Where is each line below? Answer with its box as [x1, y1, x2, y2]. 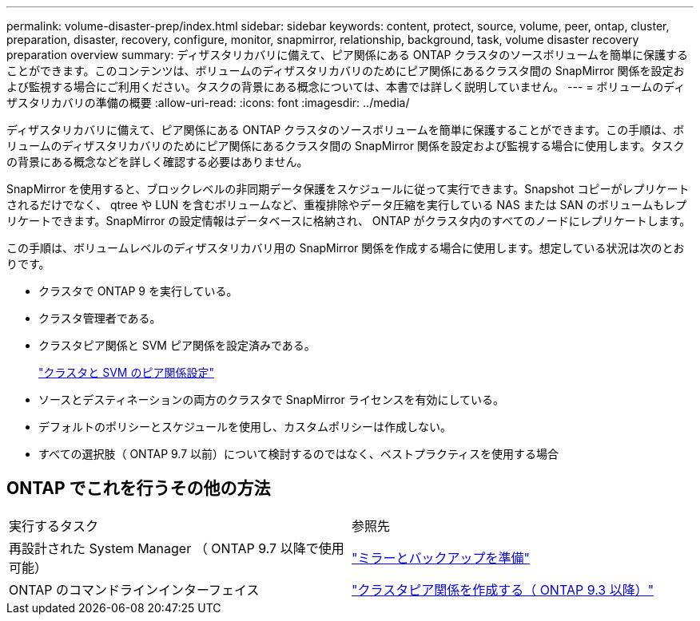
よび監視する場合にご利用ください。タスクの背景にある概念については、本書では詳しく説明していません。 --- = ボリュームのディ [6, 80, 686, 93]
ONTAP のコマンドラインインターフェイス [9, 581, 260, 598]
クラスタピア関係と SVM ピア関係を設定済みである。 [38, 338, 316, 352]
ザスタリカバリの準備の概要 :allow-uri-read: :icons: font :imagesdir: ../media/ [6, 96, 410, 109]
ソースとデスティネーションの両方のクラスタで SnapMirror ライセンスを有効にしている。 [38, 393, 504, 406]
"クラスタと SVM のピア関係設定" [38, 366, 214, 379]
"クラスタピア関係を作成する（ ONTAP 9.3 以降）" [352, 581, 654, 598]
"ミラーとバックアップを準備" [352, 549, 530, 566]
